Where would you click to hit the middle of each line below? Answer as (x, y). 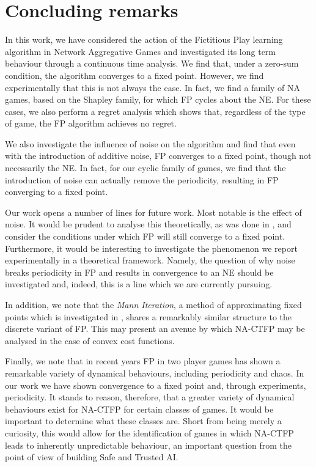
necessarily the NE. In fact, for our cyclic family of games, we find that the (145, 168)
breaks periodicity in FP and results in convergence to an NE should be (139, 272)
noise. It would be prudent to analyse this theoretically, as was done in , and (148, 224)
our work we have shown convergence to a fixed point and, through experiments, (156, 385)
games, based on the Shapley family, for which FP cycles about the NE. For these (158, 99)
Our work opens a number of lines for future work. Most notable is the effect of (153, 212)
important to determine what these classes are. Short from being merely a (143, 421)
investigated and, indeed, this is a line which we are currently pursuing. (139, 284)
